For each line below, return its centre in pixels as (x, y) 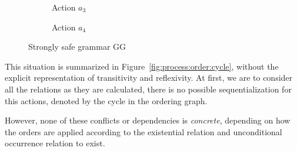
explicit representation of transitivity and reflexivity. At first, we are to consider (149, 78)
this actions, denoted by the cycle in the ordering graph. (106, 100)
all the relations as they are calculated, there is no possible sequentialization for (148, 89)
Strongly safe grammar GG (77, 47)
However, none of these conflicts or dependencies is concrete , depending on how (148, 120)
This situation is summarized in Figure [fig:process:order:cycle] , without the (142, 66)
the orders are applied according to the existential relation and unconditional (144, 131)
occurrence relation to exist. (55, 143)
